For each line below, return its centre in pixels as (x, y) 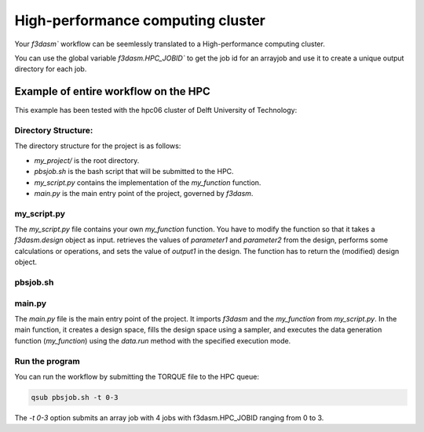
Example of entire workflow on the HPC (113, 91)
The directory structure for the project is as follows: (98, 146)
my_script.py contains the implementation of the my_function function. (148, 182)
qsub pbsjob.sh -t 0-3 (75, 397)
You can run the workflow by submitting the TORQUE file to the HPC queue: (137, 376)
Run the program (47, 361)
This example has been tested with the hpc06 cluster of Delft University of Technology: (156, 111)
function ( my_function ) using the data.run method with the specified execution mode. (153, 340)
